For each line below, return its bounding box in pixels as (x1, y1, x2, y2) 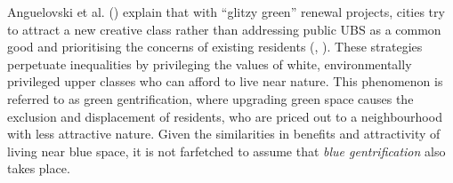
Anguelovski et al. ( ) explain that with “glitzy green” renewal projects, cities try (7, 3, 445, 20)
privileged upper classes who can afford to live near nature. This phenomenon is (7, 72, 443, 91)
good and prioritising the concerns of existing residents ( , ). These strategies (7, 37, 423, 56)
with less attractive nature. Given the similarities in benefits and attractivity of (7, 124, 441, 143)
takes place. (7, 159, 70, 178)
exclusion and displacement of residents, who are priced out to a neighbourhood (7, 107, 442, 125)
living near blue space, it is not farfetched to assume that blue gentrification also (7, 141, 446, 160)
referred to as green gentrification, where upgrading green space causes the (7, 89, 414, 107)
